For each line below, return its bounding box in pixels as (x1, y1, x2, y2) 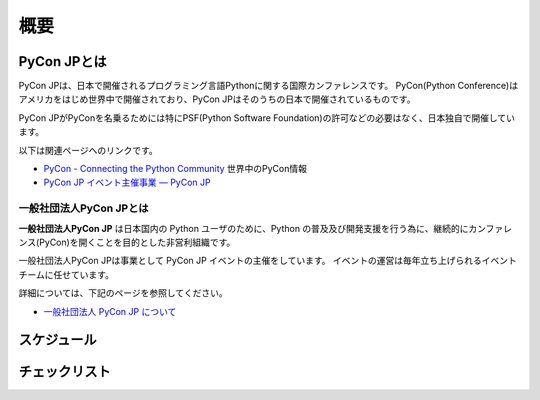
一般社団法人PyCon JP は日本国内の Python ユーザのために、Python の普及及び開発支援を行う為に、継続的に (18, 222, 469, 234)
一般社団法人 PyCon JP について (43, 305, 177, 317)
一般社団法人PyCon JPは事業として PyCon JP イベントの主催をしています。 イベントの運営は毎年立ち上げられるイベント (18, 255, 517, 267)
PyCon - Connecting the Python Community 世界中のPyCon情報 (43, 163, 307, 175)
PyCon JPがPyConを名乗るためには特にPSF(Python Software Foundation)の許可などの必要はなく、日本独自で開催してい (18, 111, 515, 124)
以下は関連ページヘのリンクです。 (18, 144, 159, 156)
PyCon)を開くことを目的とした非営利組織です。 (38, 236, 236, 248)
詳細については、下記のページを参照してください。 (18, 287, 229, 299)
